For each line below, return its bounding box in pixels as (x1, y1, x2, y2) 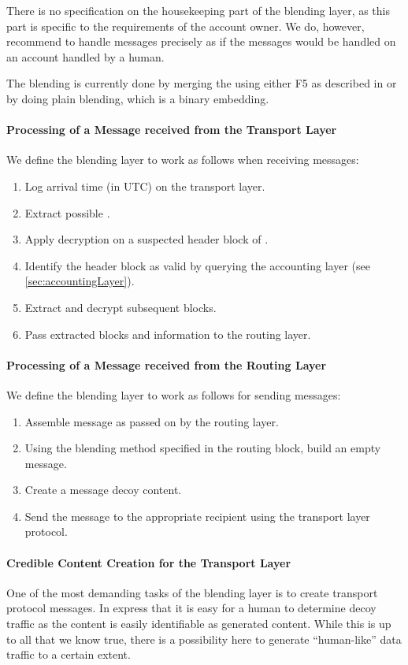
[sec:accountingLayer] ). (24, 273, 135, 289)
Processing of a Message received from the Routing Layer (6, 356, 327, 373)
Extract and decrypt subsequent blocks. (24, 299, 217, 315)
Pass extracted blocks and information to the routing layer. (24, 325, 311, 342)
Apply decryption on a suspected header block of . (24, 231, 269, 247)
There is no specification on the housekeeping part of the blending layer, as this (6, 2, 391, 18)
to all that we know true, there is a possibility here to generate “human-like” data (6, 630, 402, 647)
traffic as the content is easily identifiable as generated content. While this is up (6, 615, 391, 632)
